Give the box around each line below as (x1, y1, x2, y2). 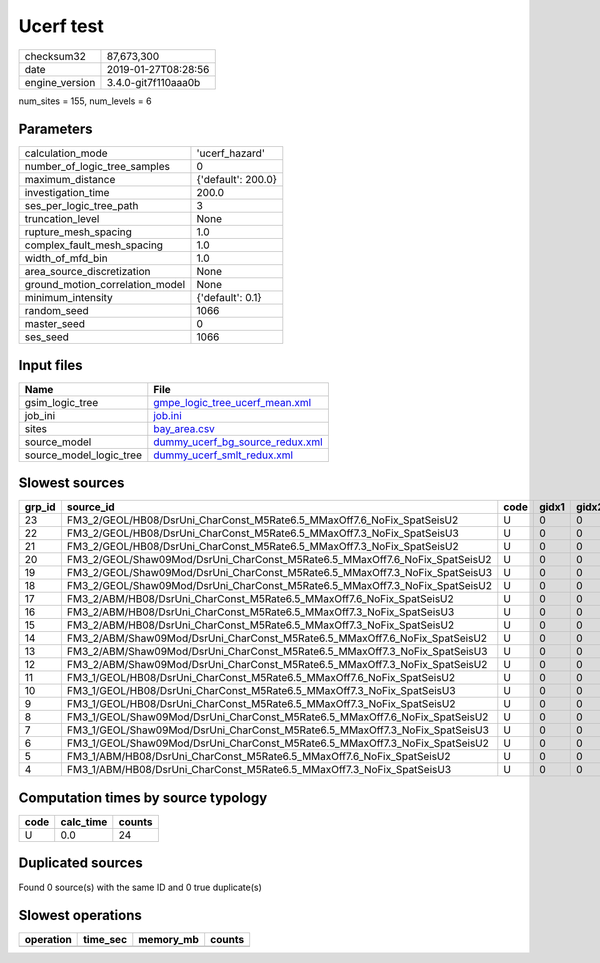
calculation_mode (24, 146, 109, 160)
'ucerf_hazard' (196, 146, 265, 160)
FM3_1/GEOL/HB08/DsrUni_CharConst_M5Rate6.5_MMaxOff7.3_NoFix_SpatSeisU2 (66, 697, 456, 711)
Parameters (18, 121, 93, 138)
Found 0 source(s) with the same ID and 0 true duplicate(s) (18, 881, 262, 893)
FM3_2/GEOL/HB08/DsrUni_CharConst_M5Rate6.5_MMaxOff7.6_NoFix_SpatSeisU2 (66, 513, 459, 527)
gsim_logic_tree (24, 395, 99, 409)
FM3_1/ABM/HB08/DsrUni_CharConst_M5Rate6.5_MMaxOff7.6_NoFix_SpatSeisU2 (66, 750, 451, 764)
